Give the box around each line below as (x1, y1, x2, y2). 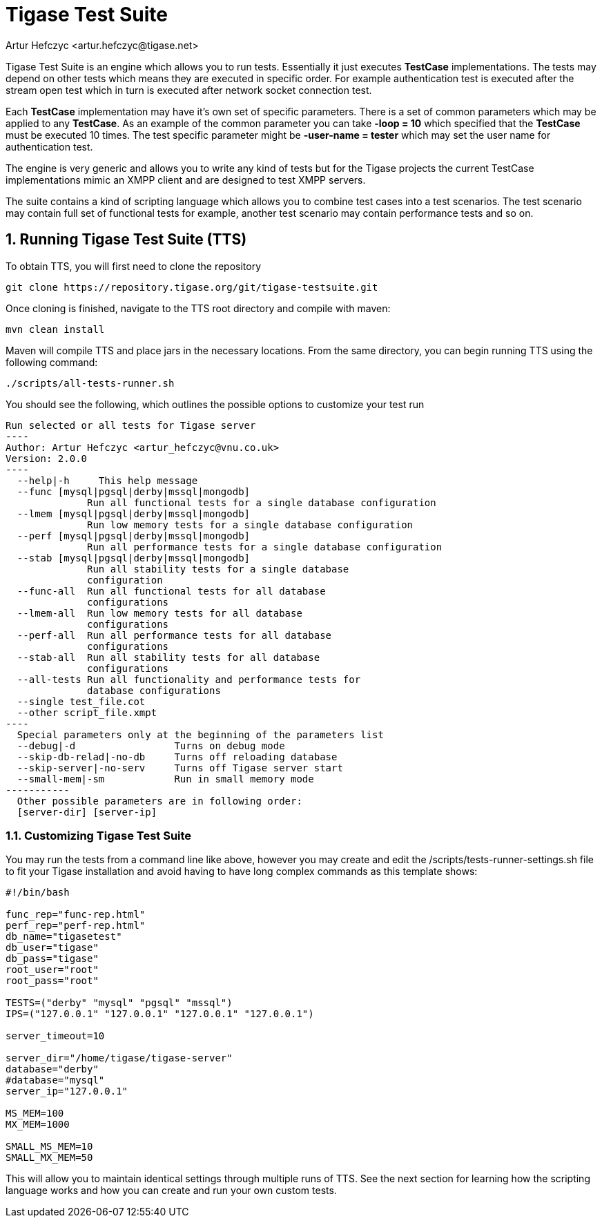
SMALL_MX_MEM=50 (6, 1152, 93, 1164)
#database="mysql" (6, 1075, 105, 1086)
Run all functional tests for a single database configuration (87, 497, 436, 508)
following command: (6, 356, 98, 368)
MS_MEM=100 (6, 1108, 64, 1119)
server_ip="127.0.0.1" (6, 1086, 128, 1097)
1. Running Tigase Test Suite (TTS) (6, 231, 247, 249)
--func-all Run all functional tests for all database (17, 585, 326, 597)
